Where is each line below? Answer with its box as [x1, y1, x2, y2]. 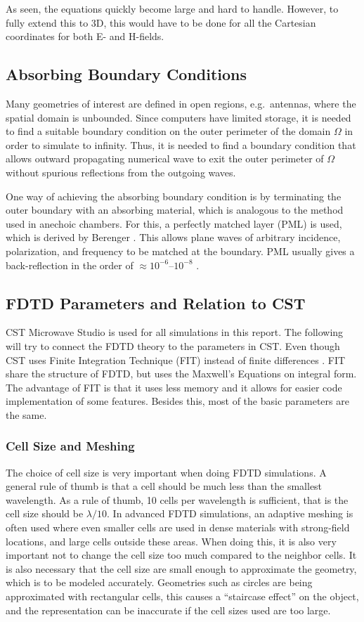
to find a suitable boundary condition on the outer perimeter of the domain [6, 124, 331, 138]
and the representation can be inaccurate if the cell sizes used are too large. [6, 602, 331, 617]
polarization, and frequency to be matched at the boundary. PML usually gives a [6, 243, 355, 258]
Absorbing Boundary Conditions [6, 63, 247, 85]
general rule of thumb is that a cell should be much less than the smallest [6, 479, 323, 493]
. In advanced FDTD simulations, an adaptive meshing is [107, 506, 353, 521]
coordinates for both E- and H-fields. [6, 29, 164, 44]
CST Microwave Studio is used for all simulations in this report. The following [6, 325, 344, 339]
